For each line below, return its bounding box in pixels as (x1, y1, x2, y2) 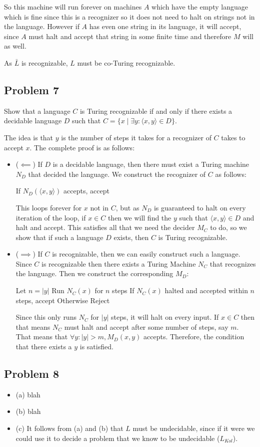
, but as (115, 202, 139, 212)
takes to (221, 132, 245, 142)
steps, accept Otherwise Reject (15, 295, 110, 305)
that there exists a (15, 341, 72, 352)
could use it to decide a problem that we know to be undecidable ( (15, 432, 220, 443)
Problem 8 (4, 366, 59, 381)
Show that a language (4, 105, 70, 116)
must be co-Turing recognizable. (77, 57, 175, 68)
